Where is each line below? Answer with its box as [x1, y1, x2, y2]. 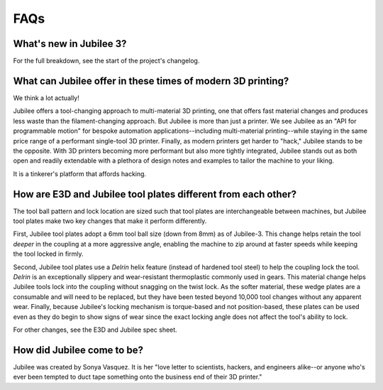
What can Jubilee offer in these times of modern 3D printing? [13, 75, 289, 87]
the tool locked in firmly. [13, 249, 84, 259]
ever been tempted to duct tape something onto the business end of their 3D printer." [13, 373, 262, 381]
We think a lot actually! [13, 93, 79, 102]
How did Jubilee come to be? [13, 344, 143, 356]
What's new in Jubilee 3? [13, 38, 127, 50]
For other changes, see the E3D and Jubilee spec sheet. [13, 325, 177, 334]
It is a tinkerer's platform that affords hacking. [13, 169, 147, 178]
